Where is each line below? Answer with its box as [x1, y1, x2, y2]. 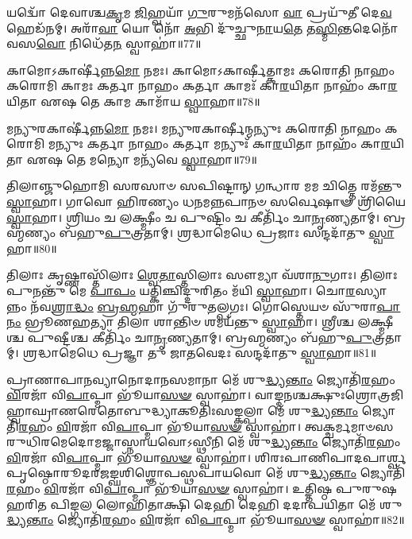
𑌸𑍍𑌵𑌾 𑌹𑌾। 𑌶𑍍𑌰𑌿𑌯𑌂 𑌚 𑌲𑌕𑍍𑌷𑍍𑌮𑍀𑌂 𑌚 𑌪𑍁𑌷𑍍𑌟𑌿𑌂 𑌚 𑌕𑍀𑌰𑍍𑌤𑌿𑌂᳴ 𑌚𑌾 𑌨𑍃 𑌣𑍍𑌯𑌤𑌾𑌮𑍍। [6, 208, 380, 225]
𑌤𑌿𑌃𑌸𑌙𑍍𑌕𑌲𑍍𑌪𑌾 [6, 402, 264, 419]
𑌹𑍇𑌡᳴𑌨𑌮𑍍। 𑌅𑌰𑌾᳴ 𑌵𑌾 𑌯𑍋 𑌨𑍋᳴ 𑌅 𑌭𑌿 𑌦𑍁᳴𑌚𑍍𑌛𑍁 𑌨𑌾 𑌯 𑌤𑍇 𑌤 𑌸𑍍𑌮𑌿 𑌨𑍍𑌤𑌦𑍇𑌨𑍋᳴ [6, 19, 399, 36]
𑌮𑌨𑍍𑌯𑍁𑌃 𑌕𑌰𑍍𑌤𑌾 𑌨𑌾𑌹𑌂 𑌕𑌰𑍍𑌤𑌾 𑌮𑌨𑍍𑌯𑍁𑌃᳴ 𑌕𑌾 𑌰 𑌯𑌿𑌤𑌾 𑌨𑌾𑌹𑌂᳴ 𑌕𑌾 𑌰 [48, 135, 391, 152]
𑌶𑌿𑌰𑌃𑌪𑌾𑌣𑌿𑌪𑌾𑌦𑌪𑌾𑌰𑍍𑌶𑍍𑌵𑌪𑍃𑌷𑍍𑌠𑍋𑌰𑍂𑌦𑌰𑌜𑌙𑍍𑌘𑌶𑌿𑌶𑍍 [254, 448, 406, 465]
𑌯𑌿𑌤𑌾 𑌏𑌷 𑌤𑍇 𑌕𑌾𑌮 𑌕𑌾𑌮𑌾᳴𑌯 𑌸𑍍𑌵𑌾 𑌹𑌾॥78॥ [6, 92, 260, 109]
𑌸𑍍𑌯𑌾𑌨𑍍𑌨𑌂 [355, 281, 387, 298]
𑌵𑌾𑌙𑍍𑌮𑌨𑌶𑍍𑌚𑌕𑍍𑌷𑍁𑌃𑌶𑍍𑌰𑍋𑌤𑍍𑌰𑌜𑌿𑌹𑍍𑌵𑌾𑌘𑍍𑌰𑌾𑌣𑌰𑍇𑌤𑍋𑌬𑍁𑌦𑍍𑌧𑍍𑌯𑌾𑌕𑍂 [254, 386, 404, 403]
